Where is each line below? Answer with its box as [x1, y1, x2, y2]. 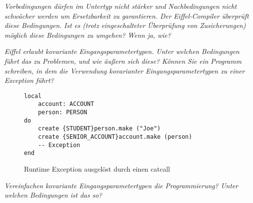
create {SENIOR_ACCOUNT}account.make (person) [38, 133, 192, 141]
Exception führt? [4, 75, 54, 85]
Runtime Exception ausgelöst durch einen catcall [24, 164, 170, 174]
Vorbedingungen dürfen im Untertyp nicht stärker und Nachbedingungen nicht [4, 1, 237, 11]
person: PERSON [38, 109, 87, 116]
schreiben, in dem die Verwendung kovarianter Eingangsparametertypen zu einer [4, 65, 245, 76]
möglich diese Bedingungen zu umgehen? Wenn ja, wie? [4, 29, 171, 40]
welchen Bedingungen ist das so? [4, 190, 102, 200]
